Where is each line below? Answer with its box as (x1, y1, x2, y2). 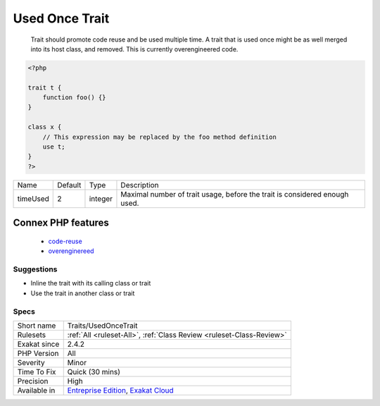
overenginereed (48, 247, 94, 255)
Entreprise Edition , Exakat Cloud (67, 385, 174, 395)
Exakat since (17, 339, 60, 349)
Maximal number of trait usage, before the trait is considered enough (120, 189, 349, 199)
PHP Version (17, 348, 59, 358)
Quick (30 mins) (67, 367, 121, 376)
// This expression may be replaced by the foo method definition (42, 133, 277, 141)
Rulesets (17, 330, 46, 340)
